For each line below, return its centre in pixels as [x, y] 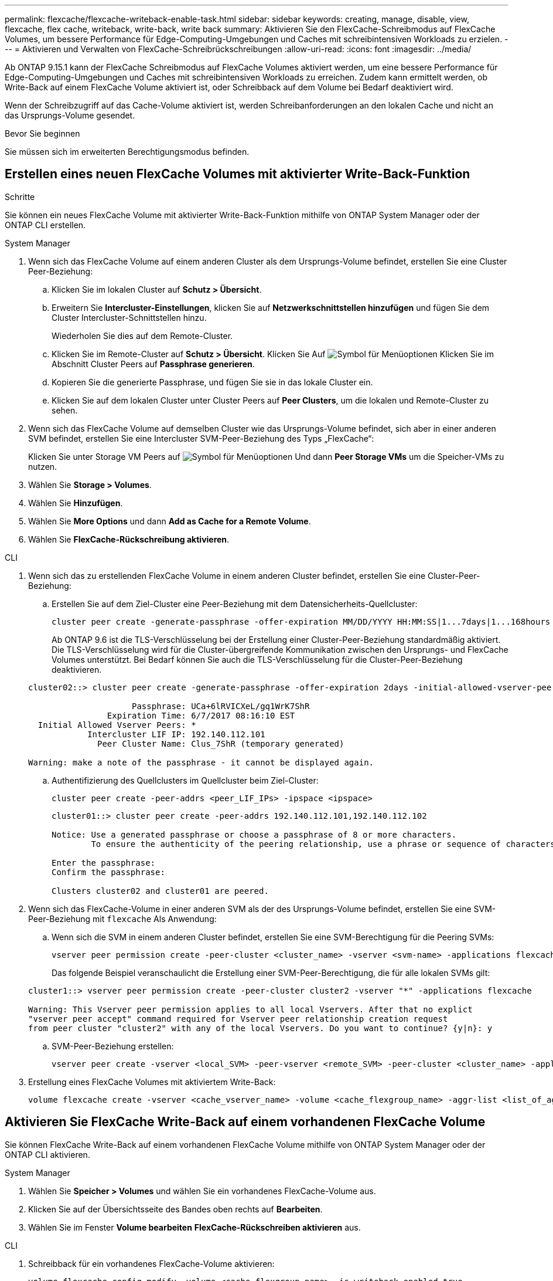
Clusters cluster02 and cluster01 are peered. [160, 891]
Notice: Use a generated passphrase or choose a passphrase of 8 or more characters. [254, 834]
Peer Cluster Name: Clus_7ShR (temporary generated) [221, 743]
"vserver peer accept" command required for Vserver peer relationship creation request [238, 1019]
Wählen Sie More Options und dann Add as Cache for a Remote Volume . [170, 521]
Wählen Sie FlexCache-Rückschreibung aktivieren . [129, 539]
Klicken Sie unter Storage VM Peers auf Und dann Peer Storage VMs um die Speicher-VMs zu [266, 456]
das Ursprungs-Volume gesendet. [70, 115]
